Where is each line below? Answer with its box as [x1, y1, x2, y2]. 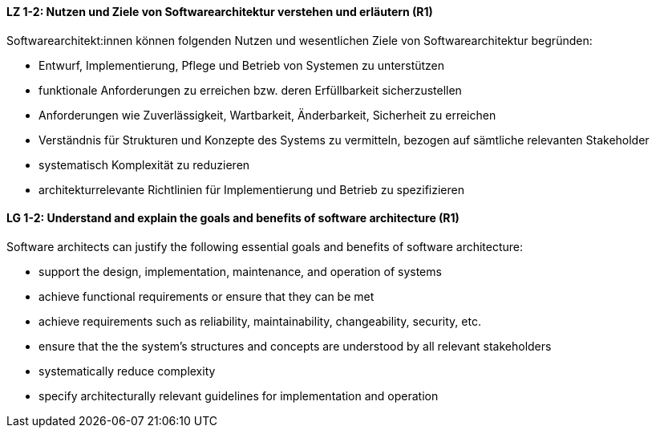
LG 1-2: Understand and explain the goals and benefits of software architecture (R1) [6, 211, 460, 225]
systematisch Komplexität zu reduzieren [38, 157, 250, 172]
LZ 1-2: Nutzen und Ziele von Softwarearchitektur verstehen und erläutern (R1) [6, 5, 433, 18]
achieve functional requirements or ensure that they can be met [38, 289, 375, 303]
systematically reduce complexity [38, 363, 216, 378]
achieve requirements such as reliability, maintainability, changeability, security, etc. [38, 314, 481, 328]
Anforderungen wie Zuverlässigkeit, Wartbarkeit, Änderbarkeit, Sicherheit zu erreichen [38, 107, 496, 122]
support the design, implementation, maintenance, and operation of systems [38, 264, 442, 278]
